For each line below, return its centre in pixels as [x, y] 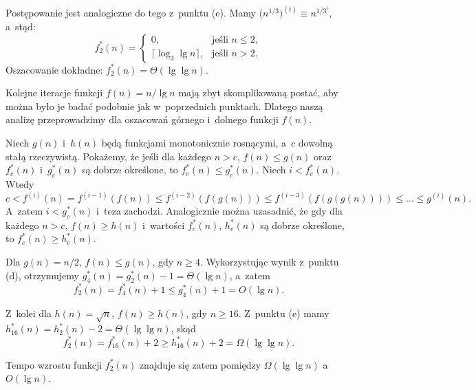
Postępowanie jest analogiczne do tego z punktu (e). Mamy [131, 13]
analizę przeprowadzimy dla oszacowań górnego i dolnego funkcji [142, 119]
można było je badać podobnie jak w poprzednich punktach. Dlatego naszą [164, 106]
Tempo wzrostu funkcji [54, 364]
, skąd [183, 328]
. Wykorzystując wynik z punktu [269, 261]
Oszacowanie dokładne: [54, 69]
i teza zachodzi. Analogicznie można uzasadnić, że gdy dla [219, 211]
